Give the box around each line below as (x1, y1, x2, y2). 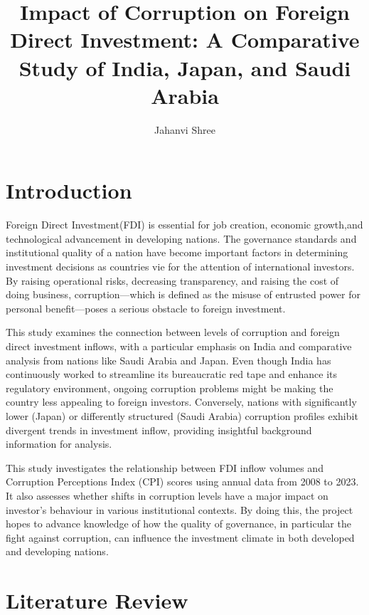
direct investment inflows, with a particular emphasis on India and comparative (6, 338, 352, 353)
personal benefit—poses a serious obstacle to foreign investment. (6, 300, 286, 315)
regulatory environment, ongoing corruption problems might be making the (6, 380, 333, 395)
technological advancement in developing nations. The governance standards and (6, 231, 357, 246)
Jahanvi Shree (154, 122, 215, 137)
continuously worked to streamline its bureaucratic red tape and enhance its (6, 367, 338, 382)
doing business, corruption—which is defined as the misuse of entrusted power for (6, 287, 360, 302)
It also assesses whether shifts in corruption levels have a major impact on (6, 488, 328, 503)
